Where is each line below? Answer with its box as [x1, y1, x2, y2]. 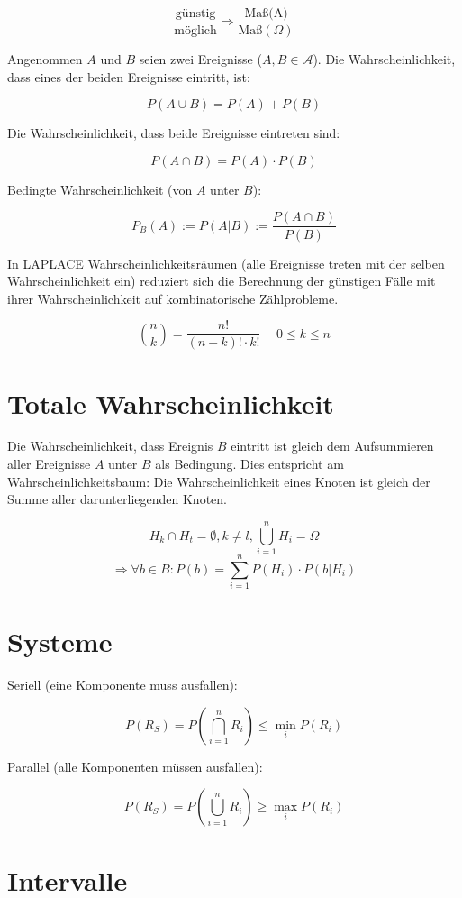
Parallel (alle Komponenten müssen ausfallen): [7, 756, 263, 775]
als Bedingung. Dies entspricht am [155, 454, 344, 473]
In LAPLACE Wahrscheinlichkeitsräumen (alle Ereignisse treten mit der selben [7, 253, 445, 272]
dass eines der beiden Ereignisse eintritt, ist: [7, 67, 250, 86]
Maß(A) [244, 7, 288, 20]
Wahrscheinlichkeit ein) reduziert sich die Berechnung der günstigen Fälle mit [7, 271, 436, 290]
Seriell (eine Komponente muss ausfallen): [7, 675, 238, 694]
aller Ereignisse [7, 454, 91, 473]
